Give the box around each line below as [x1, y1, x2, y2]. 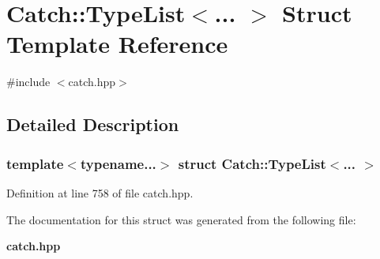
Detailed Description [6, 112, 179, 137]
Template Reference [6, 28, 228, 60]
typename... [80, 153, 156, 173]
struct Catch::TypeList [178, 153, 326, 173]
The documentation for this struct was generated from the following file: [6, 211, 356, 227]
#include [6, 73, 51, 90]
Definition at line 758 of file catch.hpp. [6, 184, 194, 201]
